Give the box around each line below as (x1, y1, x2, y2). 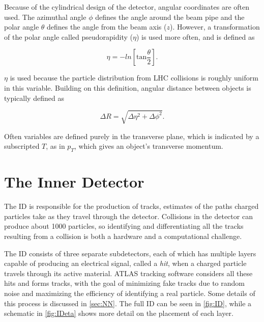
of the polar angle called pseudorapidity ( (4, 31, 133, 42)
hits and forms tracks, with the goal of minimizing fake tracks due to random (4, 278, 245, 288)
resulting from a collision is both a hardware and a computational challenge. (4, 231, 242, 241)
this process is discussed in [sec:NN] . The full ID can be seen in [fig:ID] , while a (4, 298, 252, 308)
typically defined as (4, 92, 64, 103)
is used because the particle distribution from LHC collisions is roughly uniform (10, 72, 258, 83)
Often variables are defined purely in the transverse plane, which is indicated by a (4, 130, 259, 141)
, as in (46, 141, 65, 151)
